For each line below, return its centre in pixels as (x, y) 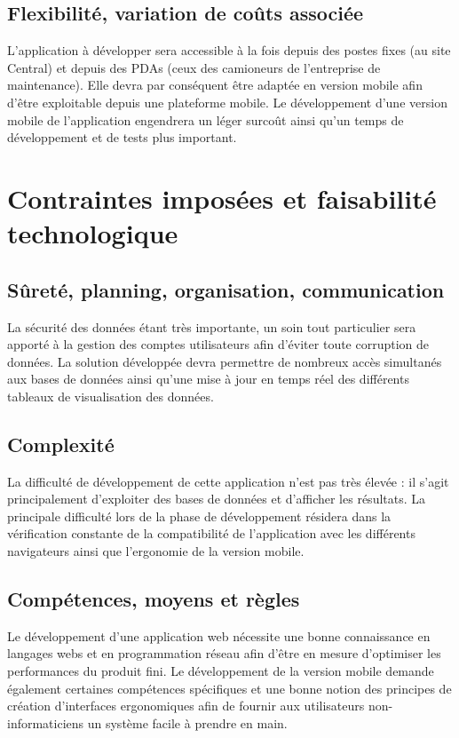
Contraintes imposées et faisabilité (222, 198)
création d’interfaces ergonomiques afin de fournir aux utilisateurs (186, 706)
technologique (93, 233)
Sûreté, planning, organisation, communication (226, 289)
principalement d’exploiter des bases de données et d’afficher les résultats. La (217, 499)
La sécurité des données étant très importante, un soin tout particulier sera (212, 326)
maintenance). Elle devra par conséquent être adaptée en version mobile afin (215, 85)
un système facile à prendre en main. (187, 722)
